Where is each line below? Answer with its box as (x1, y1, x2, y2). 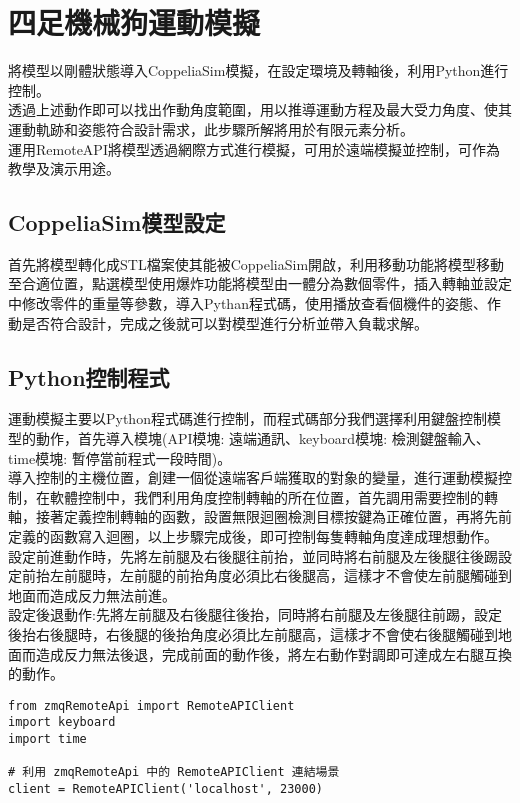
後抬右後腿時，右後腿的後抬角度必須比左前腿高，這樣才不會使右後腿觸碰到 (8, 624, 498, 644)
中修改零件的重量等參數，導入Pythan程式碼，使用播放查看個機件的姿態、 (8, 293, 487, 314)
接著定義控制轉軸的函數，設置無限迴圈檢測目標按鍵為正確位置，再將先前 (35, 506, 512, 527)
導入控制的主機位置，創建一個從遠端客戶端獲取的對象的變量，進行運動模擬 (8, 467, 498, 488)
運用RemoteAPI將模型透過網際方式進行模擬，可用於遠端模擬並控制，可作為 (8, 138, 500, 159)
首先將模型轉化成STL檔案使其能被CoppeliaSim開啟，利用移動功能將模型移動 (8, 253, 505, 274)
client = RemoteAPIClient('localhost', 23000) (8, 782, 323, 797)
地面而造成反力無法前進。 (8, 584, 176, 605)
